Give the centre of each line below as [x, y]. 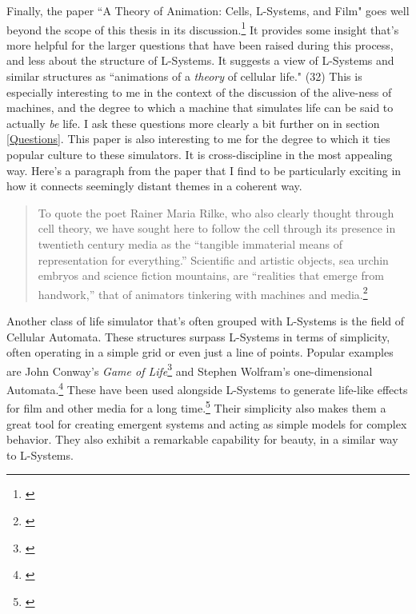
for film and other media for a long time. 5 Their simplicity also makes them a [196, 407]
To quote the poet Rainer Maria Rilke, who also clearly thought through [216, 212]
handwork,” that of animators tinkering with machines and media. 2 [203, 293]
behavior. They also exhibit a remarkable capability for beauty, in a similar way [202, 439]
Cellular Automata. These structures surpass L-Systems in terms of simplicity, [198, 336]
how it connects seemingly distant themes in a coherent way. [154, 186]
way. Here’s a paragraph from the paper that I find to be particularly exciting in [204, 170]
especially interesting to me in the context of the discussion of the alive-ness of [199, 92]
